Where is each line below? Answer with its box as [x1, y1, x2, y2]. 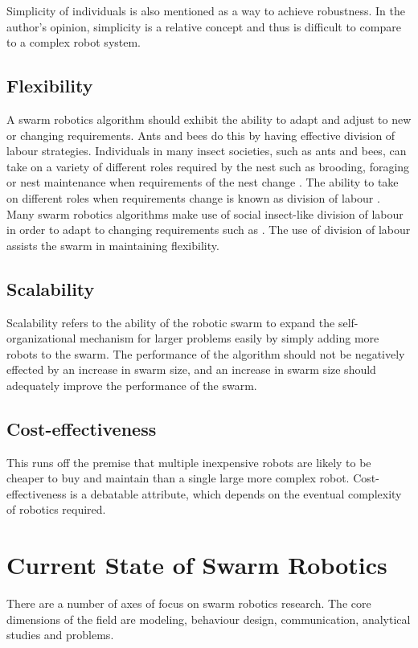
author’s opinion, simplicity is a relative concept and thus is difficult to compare [6, 18, 401, 35]
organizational [6, 330, 76, 347]
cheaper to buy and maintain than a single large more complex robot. [6, 470, 350, 486]
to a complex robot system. [6, 34, 141, 51]
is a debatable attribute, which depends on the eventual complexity [70, 485, 402, 502]
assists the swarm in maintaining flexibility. [6, 236, 219, 253]
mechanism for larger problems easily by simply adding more [80, 330, 379, 347]
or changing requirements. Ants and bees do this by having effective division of [6, 126, 395, 143]
